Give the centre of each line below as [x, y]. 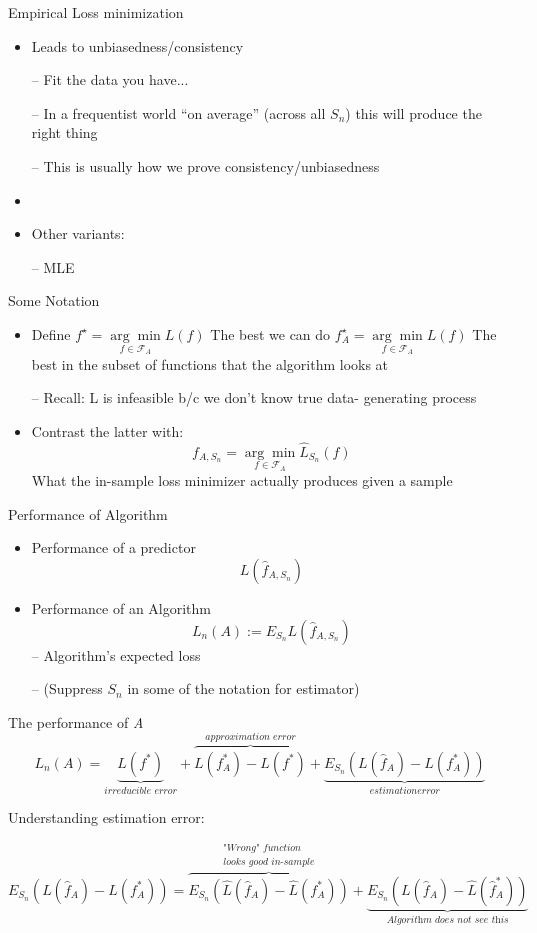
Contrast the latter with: [107, 430]
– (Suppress [67, 688]
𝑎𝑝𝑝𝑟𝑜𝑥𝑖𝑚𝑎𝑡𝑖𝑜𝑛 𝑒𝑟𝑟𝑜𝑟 [250, 736]
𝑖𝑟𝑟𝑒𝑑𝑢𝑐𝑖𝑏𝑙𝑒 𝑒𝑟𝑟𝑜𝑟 [140, 790]
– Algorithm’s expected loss [116, 654]
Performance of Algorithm [88, 513]
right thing [64, 132]
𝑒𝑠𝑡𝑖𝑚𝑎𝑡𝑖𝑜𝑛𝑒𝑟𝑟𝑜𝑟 [404, 790]
